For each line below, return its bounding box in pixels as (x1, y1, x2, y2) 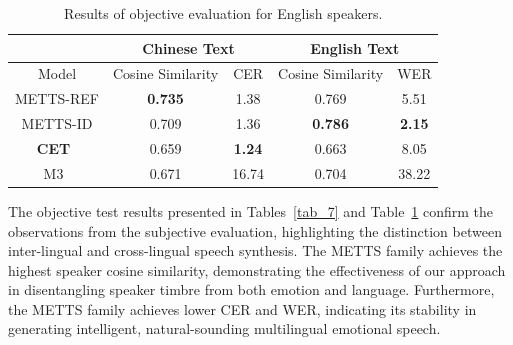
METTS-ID (21, 113, 93, 134)
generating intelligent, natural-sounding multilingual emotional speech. (8, 318, 441, 339)
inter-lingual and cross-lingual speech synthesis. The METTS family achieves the (8, 240, 503, 261)
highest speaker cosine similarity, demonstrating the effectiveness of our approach (8, 259, 506, 280)
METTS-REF (15, 88, 100, 109)
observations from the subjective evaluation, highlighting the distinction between (8, 220, 502, 241)
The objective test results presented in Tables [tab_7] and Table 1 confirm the (8, 200, 494, 221)
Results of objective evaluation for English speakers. (64, 3, 383, 23)
